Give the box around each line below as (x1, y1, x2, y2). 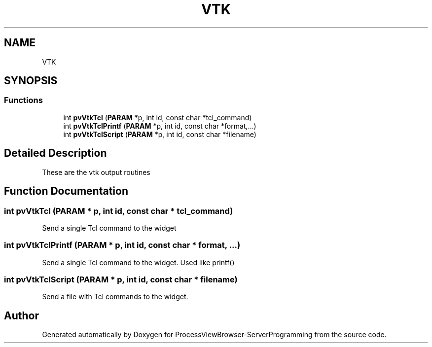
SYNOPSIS (4, 74, 58, 87)
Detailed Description (4, 147, 107, 160)
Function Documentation (4, 185, 128, 198)
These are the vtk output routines (42, 168, 150, 176)
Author (4, 309, 39, 322)
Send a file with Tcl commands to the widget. (42, 292, 188, 301)
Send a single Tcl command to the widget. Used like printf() (42, 258, 235, 267)
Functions (4, 95, 43, 105)
